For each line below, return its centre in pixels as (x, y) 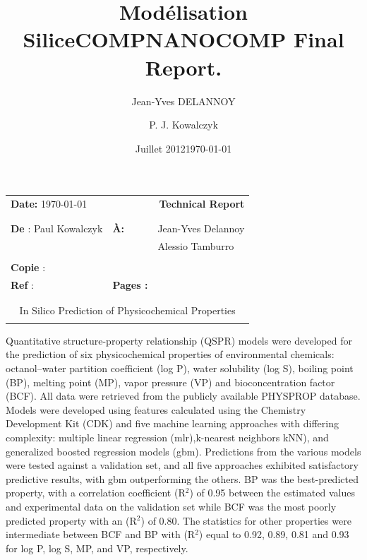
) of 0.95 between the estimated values (272, 493)
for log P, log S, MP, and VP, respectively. (97, 548)
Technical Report (202, 204)
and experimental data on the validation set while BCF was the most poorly (171, 506)
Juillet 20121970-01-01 (183, 148)
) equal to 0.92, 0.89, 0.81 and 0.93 (274, 534)
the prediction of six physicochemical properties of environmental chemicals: (170, 354)
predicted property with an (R (71, 520)
